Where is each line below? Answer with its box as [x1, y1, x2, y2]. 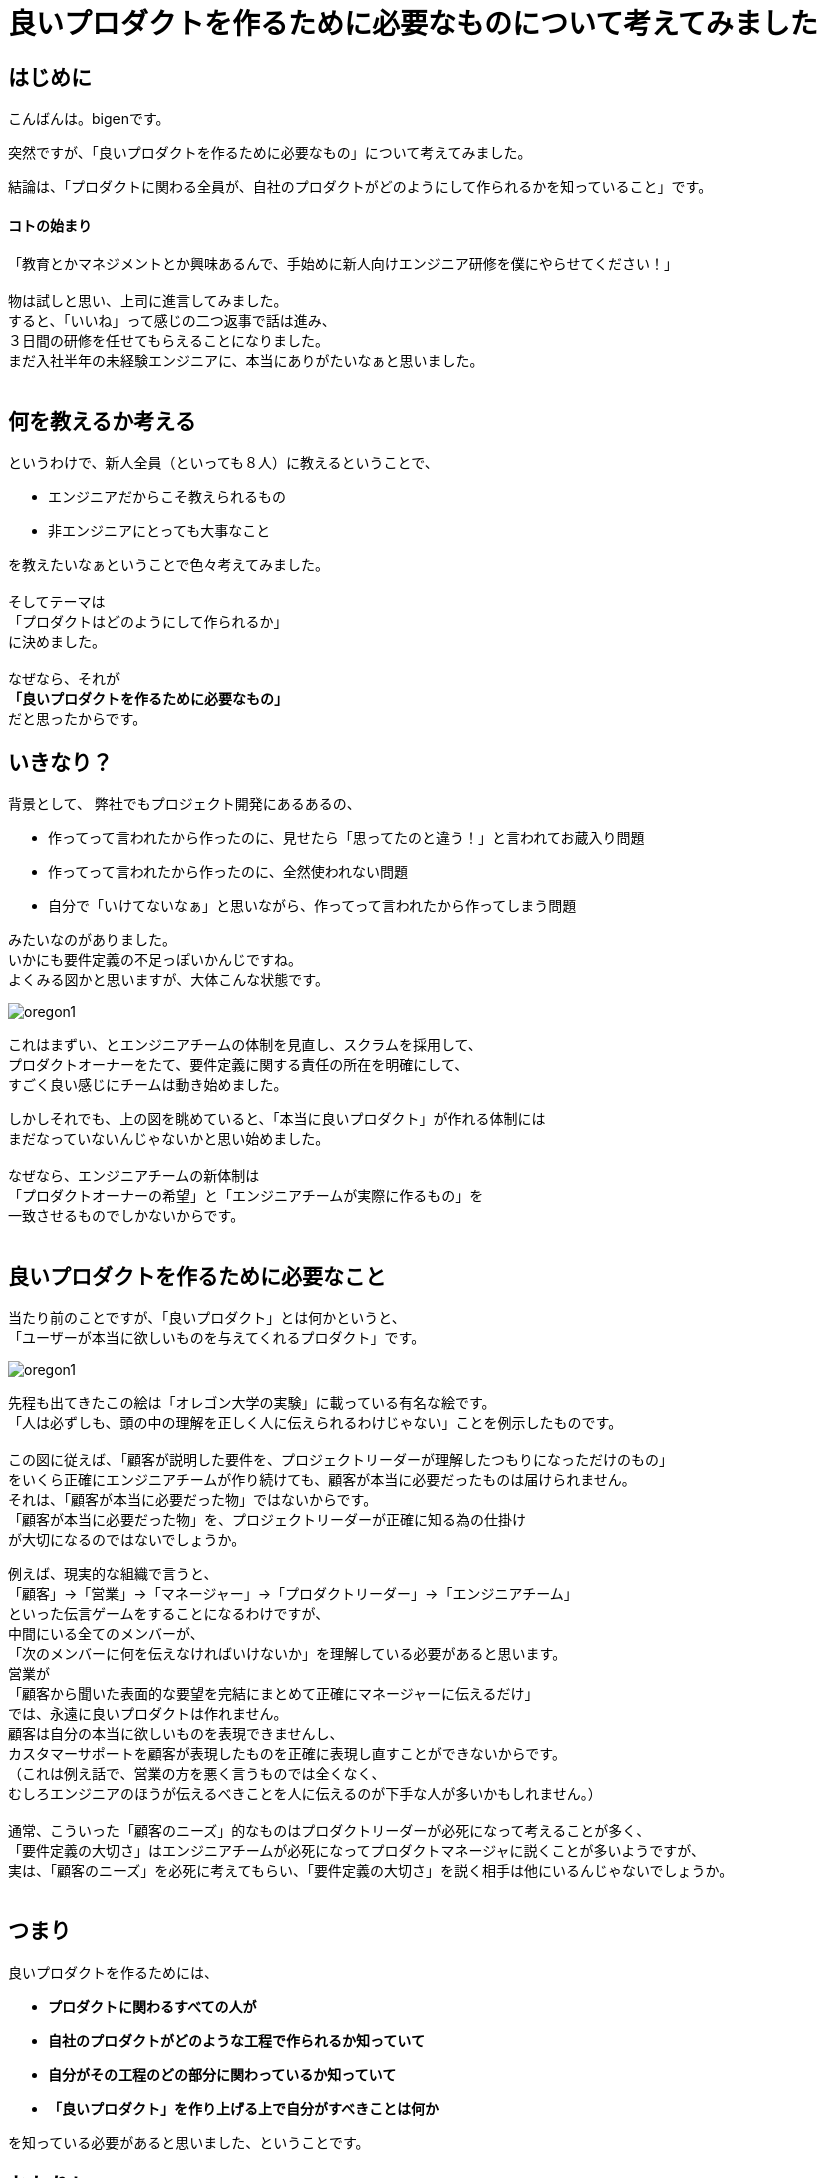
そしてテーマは [8, 593, 106, 611]
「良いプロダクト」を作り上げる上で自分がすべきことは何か [48, 2099, 440, 2117]
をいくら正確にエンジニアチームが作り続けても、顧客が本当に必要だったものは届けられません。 [8, 1470, 636, 1488]
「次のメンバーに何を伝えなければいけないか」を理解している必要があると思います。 [8, 1644, 567, 1662]
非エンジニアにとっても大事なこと [48, 522, 271, 540]
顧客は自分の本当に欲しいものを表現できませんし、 [8, 1724, 344, 1742]
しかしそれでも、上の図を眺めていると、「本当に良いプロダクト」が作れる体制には [8, 1110, 546, 1128]
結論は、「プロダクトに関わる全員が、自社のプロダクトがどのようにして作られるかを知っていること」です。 [8, 178, 713, 196]
